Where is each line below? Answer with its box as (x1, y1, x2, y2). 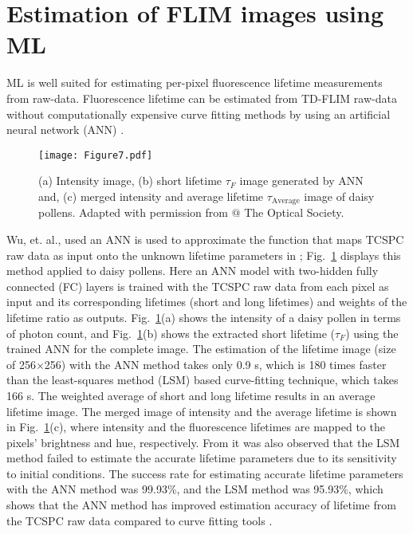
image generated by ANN (239, 172, 364, 189)
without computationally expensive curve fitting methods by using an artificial (6, 105, 391, 122)
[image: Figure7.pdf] (38, 149, 153, 161)
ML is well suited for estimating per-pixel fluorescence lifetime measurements (6, 74, 383, 91)
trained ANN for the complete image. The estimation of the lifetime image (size (6, 340, 396, 357)
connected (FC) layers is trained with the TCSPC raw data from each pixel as (6, 277, 389, 294)
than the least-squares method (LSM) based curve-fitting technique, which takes (6, 371, 399, 388)
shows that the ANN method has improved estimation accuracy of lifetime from (6, 497, 396, 513)
